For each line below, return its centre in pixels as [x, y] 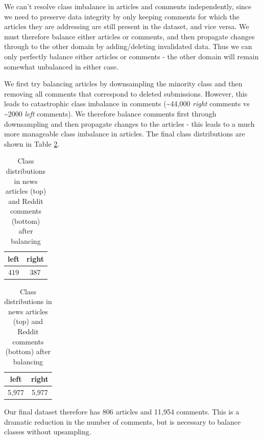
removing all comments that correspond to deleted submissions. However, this [126, 93]
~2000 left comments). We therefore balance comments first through [110, 113]
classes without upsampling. [48, 432]
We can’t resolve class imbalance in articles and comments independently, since [128, 6]
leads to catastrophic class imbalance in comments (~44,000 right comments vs [127, 103]
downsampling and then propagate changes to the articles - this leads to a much [129, 123]
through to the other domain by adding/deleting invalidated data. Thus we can [128, 46]
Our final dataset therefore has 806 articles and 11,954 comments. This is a [122, 412]
